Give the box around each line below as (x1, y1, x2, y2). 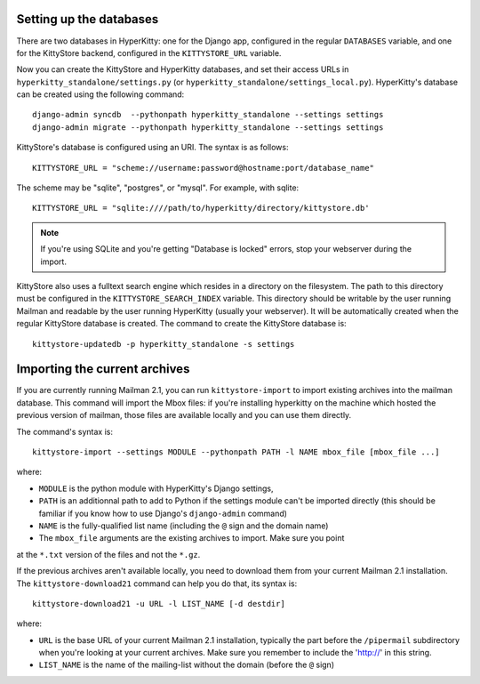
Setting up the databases (16, 12, 159, 27)
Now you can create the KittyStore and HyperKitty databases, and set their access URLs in (16, 64, 349, 75)
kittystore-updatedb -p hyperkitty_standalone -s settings (32, 339, 295, 349)
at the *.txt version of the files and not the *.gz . (16, 549, 201, 559)
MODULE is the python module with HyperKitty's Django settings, (38, 483, 275, 494)
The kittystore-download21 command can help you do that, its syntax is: (16, 578, 298, 589)
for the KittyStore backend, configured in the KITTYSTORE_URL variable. (16, 47, 282, 58)
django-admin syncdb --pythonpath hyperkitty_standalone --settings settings (32, 109, 384, 120)
